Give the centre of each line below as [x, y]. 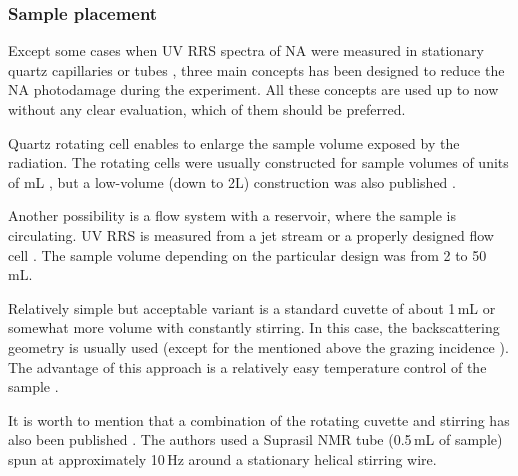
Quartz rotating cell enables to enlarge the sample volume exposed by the [234, 142]
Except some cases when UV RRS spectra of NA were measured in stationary [246, 50]
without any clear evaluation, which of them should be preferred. [207, 109]
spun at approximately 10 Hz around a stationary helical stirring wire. [222, 458]
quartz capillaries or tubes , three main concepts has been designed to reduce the [256, 69]
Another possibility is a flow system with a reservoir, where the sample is [232, 215]
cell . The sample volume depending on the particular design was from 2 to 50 [247, 254]
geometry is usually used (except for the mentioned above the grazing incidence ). [258, 346]
